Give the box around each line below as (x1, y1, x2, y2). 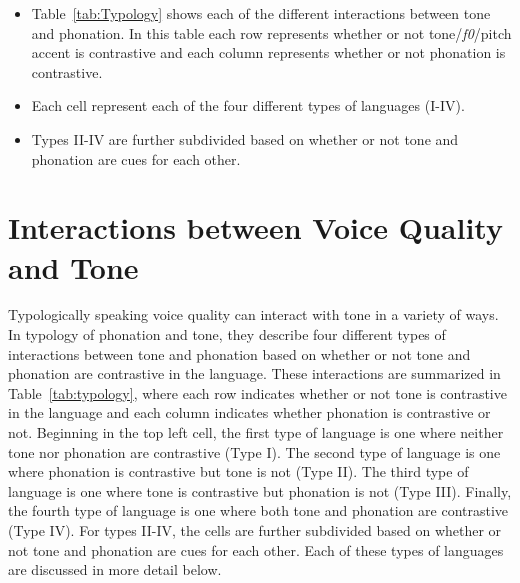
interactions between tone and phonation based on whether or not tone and (8, 343, 471, 364)
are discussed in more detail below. (8, 559, 222, 580)
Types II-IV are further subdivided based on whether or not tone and (31, 128, 459, 149)
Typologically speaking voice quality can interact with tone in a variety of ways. (8, 304, 499, 325)
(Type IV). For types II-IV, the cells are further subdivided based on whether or (8, 520, 502, 540)
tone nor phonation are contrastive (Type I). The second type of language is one (8, 441, 501, 462)
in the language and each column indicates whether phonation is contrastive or (8, 402, 491, 423)
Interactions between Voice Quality (8, 207, 503, 248)
